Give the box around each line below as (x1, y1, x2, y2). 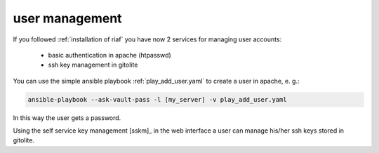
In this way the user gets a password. (13, 113, 121, 122)
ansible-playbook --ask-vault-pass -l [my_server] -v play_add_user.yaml (27, 95, 287, 103)
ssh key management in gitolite (48, 60, 138, 69)
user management (13, 11, 122, 26)
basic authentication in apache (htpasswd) (48, 51, 171, 59)
